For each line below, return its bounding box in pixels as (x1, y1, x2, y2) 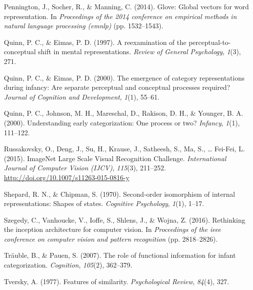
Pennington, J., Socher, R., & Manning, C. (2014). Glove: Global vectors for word (4, 1, 249, 11)
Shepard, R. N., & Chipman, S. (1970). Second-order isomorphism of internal (4, 188, 235, 199)
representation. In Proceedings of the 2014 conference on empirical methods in (4, 11, 237, 21)
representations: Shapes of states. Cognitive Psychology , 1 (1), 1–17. (4, 198, 204, 208)
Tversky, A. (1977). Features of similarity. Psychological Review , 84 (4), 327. (4, 276, 229, 286)
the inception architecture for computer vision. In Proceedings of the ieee (4, 224, 221, 234)
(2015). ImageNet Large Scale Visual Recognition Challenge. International (4, 153, 226, 163)
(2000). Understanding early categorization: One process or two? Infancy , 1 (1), (4, 117, 240, 127)
